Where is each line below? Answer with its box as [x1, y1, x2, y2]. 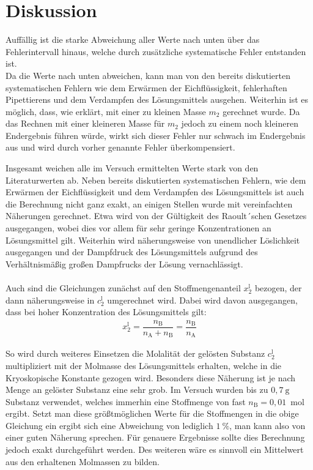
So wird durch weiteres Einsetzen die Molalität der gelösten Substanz [6, 347, 265, 360]
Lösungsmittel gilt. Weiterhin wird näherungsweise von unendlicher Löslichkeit [6, 233, 300, 246]
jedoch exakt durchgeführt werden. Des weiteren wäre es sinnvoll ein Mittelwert [6, 443, 304, 456]
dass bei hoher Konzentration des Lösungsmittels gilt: [6, 305, 207, 318]
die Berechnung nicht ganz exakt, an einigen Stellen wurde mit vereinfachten [6, 197, 293, 210]
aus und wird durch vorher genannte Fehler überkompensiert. [6, 141, 235, 154]
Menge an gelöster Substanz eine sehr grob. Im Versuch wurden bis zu [6, 383, 268, 396]
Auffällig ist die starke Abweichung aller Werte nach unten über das [6, 33, 260, 46]
